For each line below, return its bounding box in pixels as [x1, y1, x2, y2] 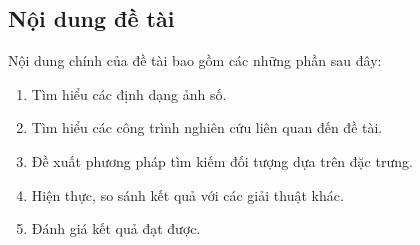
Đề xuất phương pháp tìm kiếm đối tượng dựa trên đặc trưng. [31, 150, 413, 171]
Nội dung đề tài [8, 3, 175, 34]
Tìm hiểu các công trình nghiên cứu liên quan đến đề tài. [31, 117, 383, 138]
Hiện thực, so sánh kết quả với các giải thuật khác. [31, 184, 344, 205]
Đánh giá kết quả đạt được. [31, 218, 201, 239]
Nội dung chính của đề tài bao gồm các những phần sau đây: [8, 50, 382, 71]
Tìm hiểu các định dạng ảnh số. [31, 83, 227, 104]
